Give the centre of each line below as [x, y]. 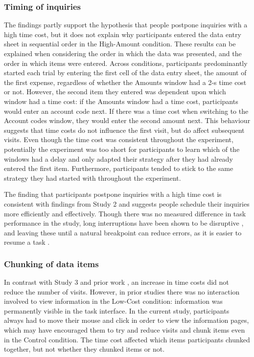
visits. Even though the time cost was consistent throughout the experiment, [119, 139]
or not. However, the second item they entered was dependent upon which [115, 92]
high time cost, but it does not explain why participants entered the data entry [123, 34]
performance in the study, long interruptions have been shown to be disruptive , [124, 223]
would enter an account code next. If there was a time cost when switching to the [126, 111]
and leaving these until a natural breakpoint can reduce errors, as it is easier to [123, 232]
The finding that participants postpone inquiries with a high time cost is [113, 194]
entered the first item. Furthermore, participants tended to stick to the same [119, 168]
